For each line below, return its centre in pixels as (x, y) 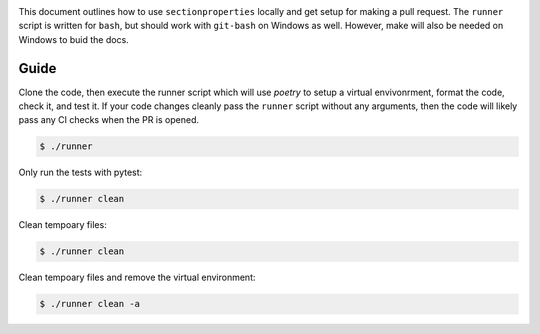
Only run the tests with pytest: (80, 172)
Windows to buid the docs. (73, 39)
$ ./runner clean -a (89, 304)
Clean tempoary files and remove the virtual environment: (137, 277)
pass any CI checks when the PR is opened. (109, 120)
